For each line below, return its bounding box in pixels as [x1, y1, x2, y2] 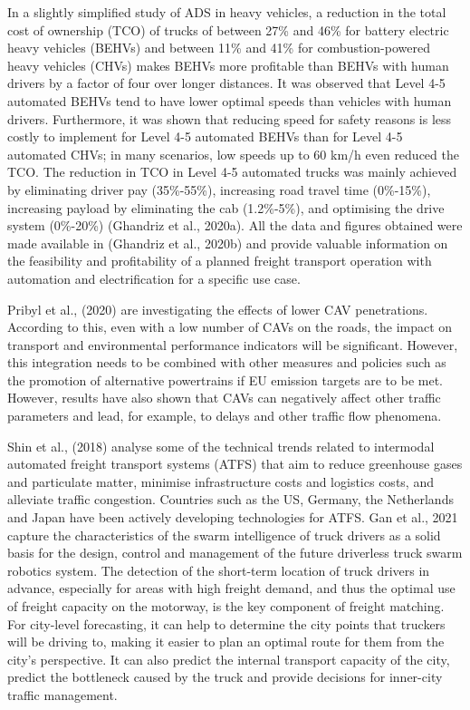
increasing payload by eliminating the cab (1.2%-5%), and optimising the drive [7, 198, 445, 217]
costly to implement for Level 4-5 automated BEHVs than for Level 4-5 [7, 127, 403, 146]
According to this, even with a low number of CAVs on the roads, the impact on [7, 317, 453, 336]
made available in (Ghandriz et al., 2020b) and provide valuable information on [7, 233, 448, 252]
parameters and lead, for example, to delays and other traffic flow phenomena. [7, 406, 442, 425]
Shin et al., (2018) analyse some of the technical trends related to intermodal [7, 436, 435, 455]
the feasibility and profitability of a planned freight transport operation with [7, 251, 432, 270]
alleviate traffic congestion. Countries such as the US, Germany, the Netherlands [7, 490, 454, 509]
